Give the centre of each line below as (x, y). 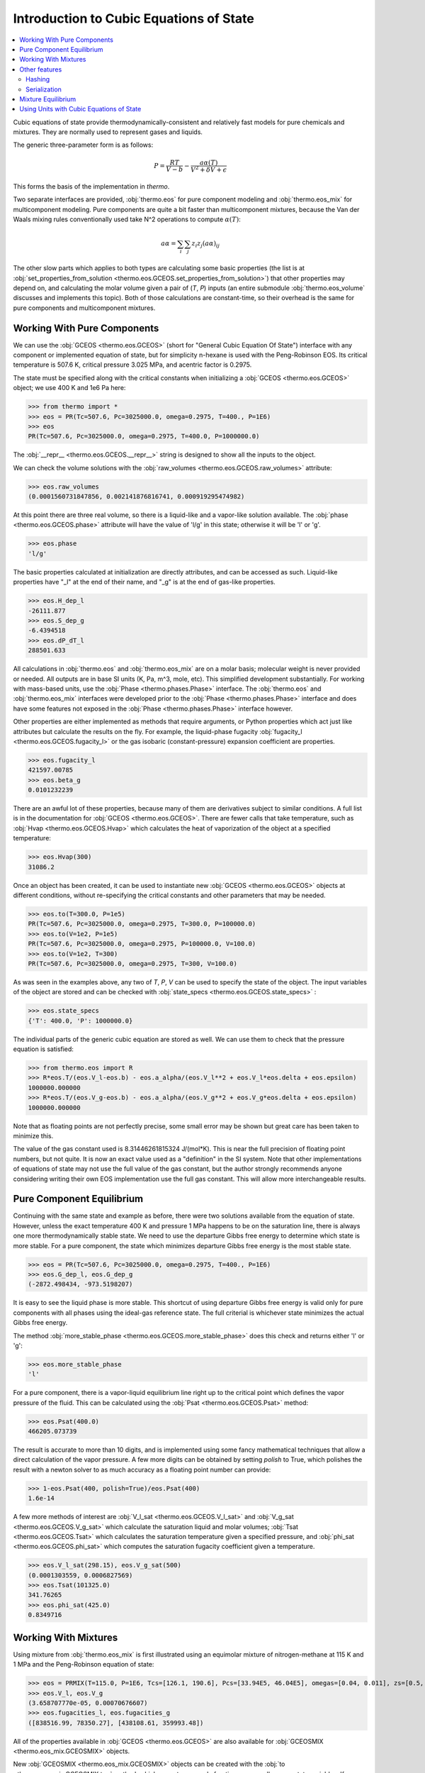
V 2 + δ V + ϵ (209, 169)
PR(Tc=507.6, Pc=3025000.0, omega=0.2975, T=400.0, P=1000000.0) (144, 437)
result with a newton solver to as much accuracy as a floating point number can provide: (142, 1469)
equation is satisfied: (44, 1049)
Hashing (38, 79)
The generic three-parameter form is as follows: (83, 145)
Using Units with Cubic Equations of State (80, 109)
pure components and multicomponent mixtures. (84, 308)
